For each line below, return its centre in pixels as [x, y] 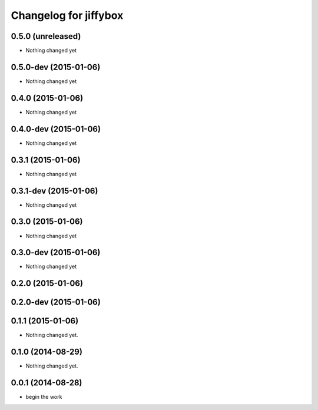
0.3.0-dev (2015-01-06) [56, 252]
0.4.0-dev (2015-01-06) [56, 129]
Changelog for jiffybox [67, 15]
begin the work [44, 397]
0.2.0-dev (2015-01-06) [56, 302]
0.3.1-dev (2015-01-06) [54, 191]
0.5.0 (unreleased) [46, 36]
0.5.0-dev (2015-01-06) [56, 67]
